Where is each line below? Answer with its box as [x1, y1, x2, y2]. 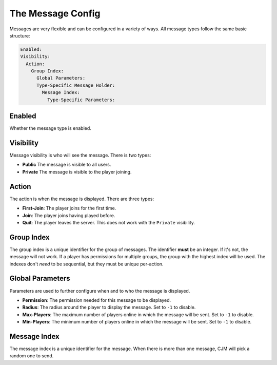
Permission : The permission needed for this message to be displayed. [22, 297, 171, 303]
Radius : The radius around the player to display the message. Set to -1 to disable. [22, 304, 196, 311]
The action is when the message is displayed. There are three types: [9, 196, 154, 202]
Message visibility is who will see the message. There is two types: [9, 152, 151, 159]
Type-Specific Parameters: [47, 97, 115, 103]
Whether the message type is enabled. [9, 125, 92, 131]
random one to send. [9, 353, 54, 359]
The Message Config [9, 8, 101, 19]
